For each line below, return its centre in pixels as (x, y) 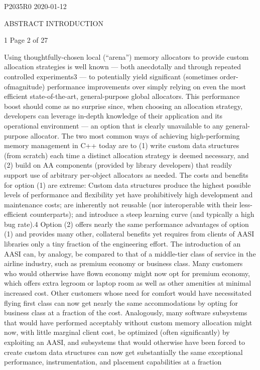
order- (229, 76)
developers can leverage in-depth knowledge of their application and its (113, 116)
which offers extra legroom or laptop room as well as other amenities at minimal (128, 283)
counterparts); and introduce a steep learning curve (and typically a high (142, 214)
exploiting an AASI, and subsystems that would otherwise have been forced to (124, 342)
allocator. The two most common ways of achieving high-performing (135, 135)
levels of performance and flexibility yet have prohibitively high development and (128, 195)
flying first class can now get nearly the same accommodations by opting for (121, 302)
